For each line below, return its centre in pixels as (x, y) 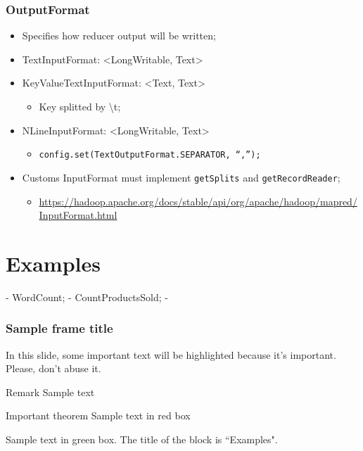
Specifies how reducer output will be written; (119, 36)
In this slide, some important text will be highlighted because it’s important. (171, 354)
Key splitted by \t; (80, 106)
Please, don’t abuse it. (53, 368)
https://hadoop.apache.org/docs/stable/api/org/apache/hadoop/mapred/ (198, 201)
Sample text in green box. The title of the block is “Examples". (142, 439)
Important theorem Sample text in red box (98, 415)
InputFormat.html (78, 215)
